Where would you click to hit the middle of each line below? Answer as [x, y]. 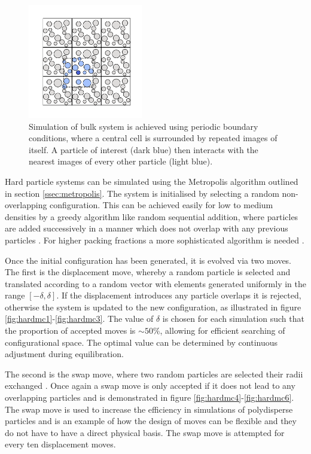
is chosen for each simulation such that [233, 319]
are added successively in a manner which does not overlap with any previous [147, 228]
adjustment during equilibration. [64, 354]
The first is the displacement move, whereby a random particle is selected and [148, 272]
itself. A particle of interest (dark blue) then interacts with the [144, 149]
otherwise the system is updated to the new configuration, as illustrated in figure [153, 307]
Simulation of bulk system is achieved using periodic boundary [144, 126]
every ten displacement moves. [60, 444]
